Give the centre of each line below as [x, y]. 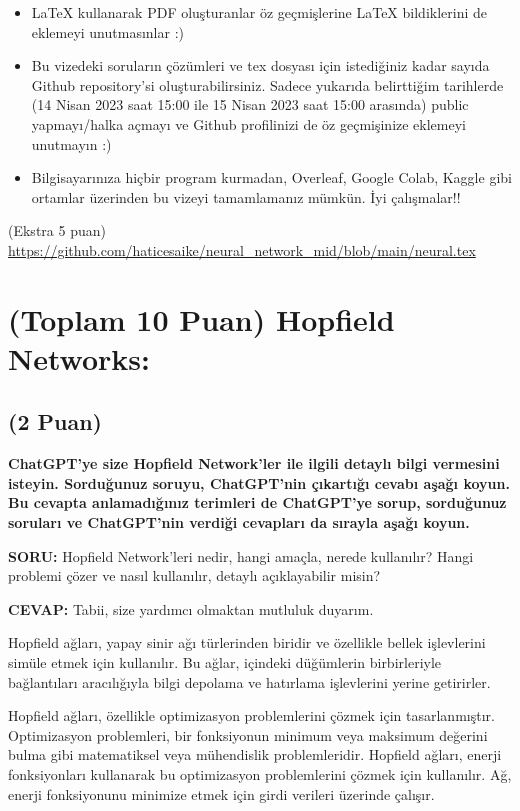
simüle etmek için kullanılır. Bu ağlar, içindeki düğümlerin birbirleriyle [225, 662]
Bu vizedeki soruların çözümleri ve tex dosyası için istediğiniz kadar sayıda [260, 65]
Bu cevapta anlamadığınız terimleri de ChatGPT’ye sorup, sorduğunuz [257, 502]
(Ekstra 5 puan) [57, 230]
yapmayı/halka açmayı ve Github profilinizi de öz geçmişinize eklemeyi [248, 123]
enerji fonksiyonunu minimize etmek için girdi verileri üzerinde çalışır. [221, 793]
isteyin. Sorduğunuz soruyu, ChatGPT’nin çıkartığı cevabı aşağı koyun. [259, 482]
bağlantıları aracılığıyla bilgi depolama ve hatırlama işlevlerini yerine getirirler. [249, 681]
